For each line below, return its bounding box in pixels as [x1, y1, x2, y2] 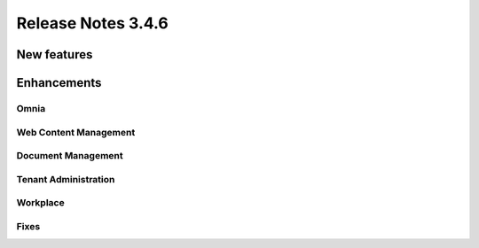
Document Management [16, 150, 123, 162]
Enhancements [16, 75, 102, 90]
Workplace [16, 197, 66, 209]
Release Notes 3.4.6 [16, 13, 169, 33]
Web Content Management [16, 126, 136, 138]
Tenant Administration [16, 173, 115, 185]
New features [16, 47, 93, 62]
